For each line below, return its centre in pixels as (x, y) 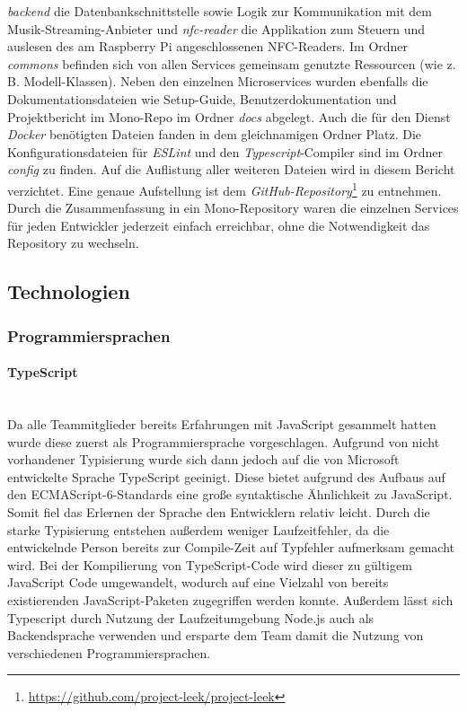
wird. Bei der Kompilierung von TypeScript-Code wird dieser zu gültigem (210, 564)
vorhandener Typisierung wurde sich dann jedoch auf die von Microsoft (203, 459)
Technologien (69, 291)
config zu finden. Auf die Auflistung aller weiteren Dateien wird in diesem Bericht (231, 169)
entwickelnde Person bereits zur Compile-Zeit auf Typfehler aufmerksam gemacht (231, 547)
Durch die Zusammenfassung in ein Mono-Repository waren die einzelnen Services (233, 208)
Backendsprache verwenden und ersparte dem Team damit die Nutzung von (216, 635)
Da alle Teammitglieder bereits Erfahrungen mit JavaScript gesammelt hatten (222, 423)
